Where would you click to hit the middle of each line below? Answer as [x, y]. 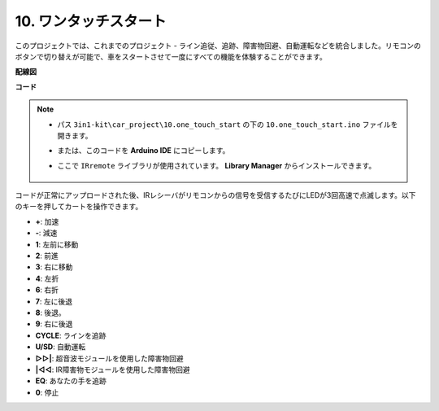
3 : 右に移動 [54, 267]
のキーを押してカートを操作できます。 [79, 207]
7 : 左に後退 [54, 301]
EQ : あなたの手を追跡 [71, 381]
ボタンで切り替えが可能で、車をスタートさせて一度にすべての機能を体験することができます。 [171, 56]
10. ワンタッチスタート [91, 21]
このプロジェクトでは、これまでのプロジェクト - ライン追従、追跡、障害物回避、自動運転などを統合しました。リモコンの [218, 46]
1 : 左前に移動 [57, 244]
